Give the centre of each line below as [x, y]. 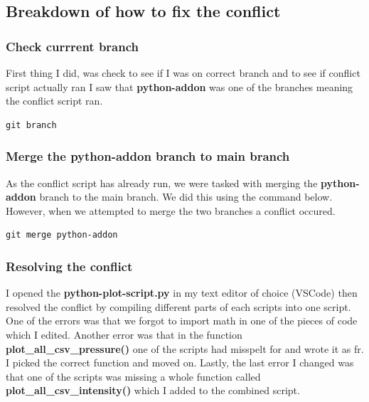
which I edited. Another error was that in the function [124, 334]
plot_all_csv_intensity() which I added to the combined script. [153, 390]
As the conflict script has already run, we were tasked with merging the [162, 183]
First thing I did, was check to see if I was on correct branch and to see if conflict [183, 73]
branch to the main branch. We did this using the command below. [186, 197]
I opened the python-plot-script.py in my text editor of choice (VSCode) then [182, 293]
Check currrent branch [73, 46]
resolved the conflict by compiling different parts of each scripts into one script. [178, 306]
